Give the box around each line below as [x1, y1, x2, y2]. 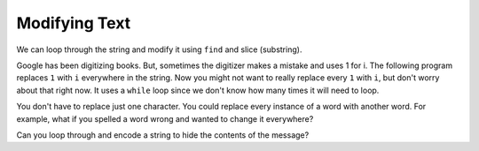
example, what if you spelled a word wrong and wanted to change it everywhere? [16, 113, 314, 124]
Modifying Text [16, 13, 131, 33]
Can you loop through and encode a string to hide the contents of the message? [16, 129, 310, 140]
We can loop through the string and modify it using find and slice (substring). [16, 44, 302, 55]
